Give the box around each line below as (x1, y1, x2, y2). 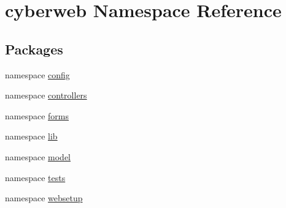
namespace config (5, 68, 70, 81)
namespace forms (5, 109, 69, 122)
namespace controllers (5, 89, 87, 102)
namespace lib (5, 130, 58, 143)
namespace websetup (5, 191, 83, 204)
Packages (5, 39, 63, 58)
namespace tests (5, 171, 66, 184)
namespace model (5, 150, 71, 163)
